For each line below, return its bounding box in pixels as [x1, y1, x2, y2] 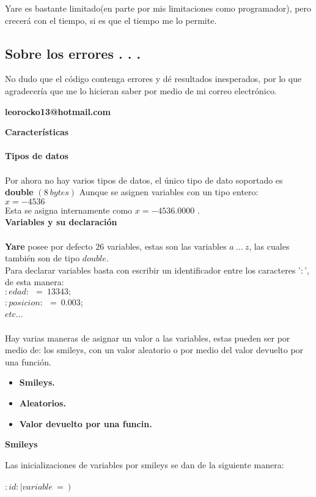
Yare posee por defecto [5, 239, 93, 252]
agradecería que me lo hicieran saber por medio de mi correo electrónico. [5, 84, 277, 97]
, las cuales [249, 239, 290, 252]
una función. [5, 355, 51, 368]
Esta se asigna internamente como [5, 203, 133, 216]
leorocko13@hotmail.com [5, 105, 111, 118]
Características [5, 125, 69, 138]
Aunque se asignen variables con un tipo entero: [79, 185, 259, 198]
